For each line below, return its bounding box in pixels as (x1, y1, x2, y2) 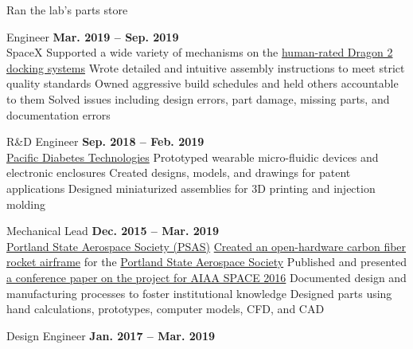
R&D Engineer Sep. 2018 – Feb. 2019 (6, 133, 205, 150)
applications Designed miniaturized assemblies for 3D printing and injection (6, 179, 376, 196)
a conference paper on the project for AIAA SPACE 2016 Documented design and (6, 269, 407, 285)
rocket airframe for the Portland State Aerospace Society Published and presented (6, 253, 407, 270)
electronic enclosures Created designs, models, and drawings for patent (6, 164, 351, 181)
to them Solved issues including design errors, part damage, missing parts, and (6, 90, 390, 107)
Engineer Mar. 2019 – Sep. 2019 (6, 28, 179, 45)
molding (6, 195, 46, 212)
